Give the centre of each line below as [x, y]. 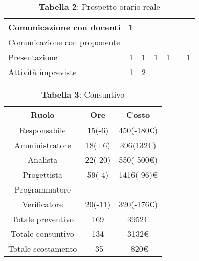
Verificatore [43, 204]
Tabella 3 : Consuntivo [83, 94]
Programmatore [43, 189]
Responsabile [42, 130]
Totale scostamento [43, 248]
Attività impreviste [42, 72]
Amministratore [42, 145]
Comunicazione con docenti [64, 27]
